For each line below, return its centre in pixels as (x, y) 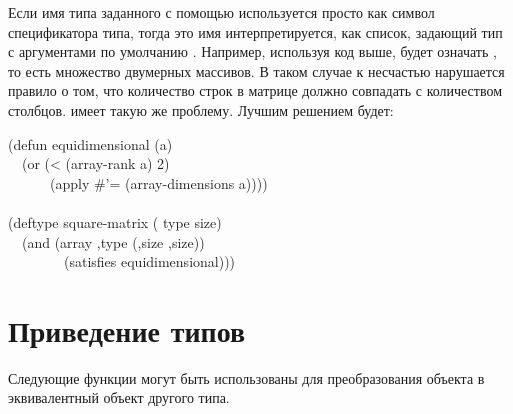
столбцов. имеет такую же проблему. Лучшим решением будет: (201, 109)
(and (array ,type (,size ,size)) (113, 241)
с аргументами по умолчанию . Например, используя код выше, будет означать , (252, 51)
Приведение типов (127, 329)
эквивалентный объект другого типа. (119, 397)
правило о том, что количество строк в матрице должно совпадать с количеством (255, 90)
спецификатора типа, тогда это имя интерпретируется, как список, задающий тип (255, 31)
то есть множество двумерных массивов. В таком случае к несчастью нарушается (256, 70)
